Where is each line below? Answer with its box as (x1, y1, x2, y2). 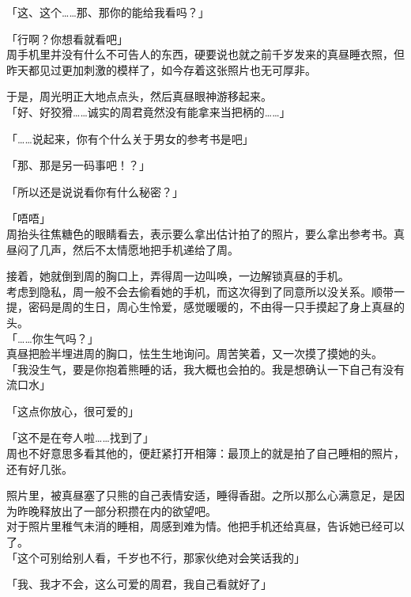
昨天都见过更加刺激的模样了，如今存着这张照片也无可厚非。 (6, 61, 316, 78)
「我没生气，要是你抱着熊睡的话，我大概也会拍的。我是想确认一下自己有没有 (6, 360, 405, 377)
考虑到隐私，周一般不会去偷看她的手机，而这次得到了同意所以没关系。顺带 (6, 283, 394, 299)
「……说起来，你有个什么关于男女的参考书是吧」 (6, 130, 254, 146)
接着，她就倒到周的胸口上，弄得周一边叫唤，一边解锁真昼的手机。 (6, 268, 349, 284)
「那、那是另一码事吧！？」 (6, 157, 150, 173)
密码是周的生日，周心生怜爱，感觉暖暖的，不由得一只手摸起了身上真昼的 (28, 298, 405, 315)
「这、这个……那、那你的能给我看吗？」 (6, 4, 209, 20)
